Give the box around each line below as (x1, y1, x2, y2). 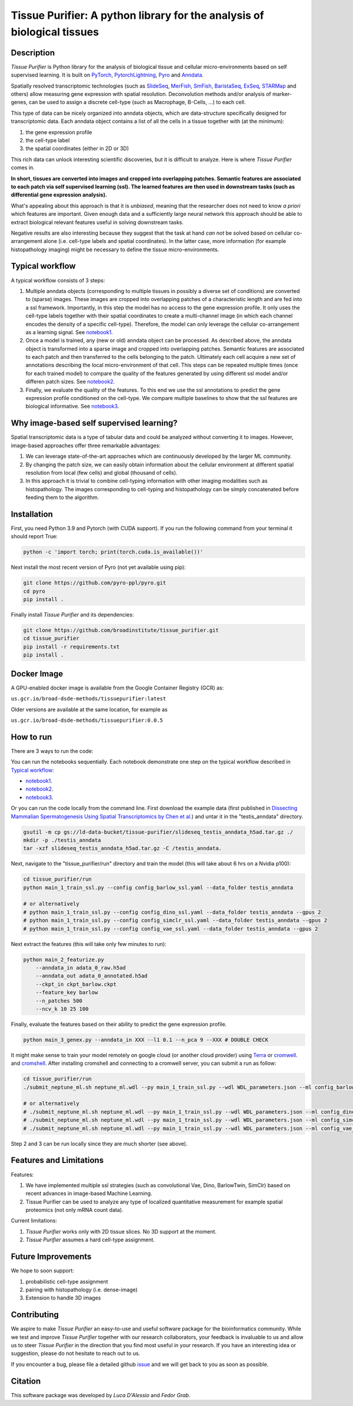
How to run (11, 732, 52, 742)
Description (11, 48, 55, 58)
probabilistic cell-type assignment (25, 1278, 108, 1285)
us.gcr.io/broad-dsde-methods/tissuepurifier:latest (11, 695, 166, 702)
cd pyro (23, 588, 45, 594)
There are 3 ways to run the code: (11, 747, 94, 754)
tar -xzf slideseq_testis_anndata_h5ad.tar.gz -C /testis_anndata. (23, 845, 222, 852)
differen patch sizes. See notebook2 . (25, 378, 115, 385)
